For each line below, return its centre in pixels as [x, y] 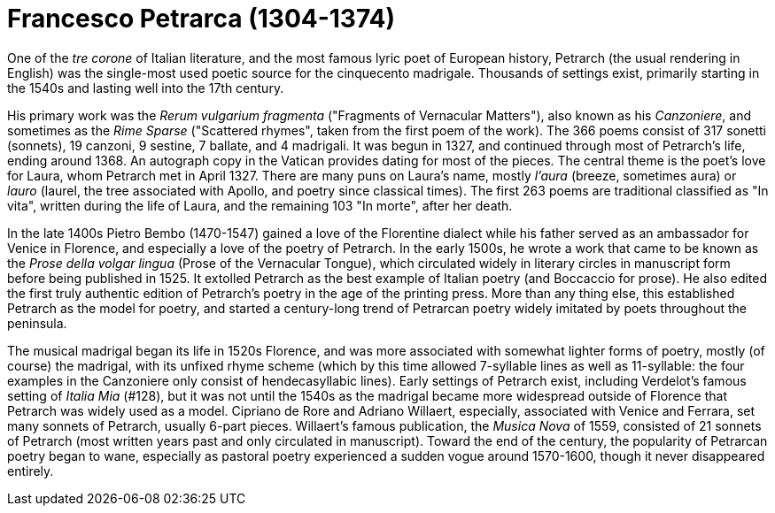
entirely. [31, 471]
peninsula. [37, 323]
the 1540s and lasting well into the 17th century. [146, 88]
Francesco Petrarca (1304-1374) [201, 19]
